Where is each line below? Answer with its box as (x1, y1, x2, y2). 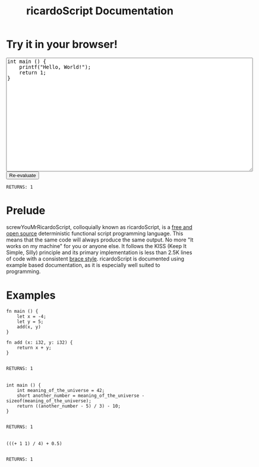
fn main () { (6, 308, 39, 314)
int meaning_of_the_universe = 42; (17, 387, 105, 393)
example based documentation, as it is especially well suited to (6, 261, 160, 268)
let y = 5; (17, 318, 44, 325)
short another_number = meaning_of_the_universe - (17, 393, 145, 399)
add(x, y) (17, 324, 42, 330)
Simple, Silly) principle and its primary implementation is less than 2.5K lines (6, 249, 192, 256)
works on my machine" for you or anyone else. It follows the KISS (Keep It (6, 242, 187, 249)
